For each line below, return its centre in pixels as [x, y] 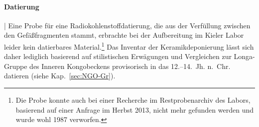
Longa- [244, 56]
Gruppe [16, 66]
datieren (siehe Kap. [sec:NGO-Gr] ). [60, 76]
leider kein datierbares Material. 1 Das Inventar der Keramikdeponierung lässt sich [129, 46]
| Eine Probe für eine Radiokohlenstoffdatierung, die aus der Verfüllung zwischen [127, 25]
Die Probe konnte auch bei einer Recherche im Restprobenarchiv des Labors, [133, 100]
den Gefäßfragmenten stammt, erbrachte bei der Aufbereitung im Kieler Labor [124, 35]
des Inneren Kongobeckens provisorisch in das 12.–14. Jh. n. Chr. [130, 66]
